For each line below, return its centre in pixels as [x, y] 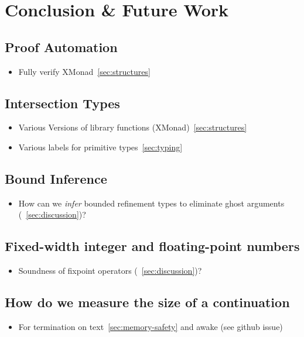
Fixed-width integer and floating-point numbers [152, 246]
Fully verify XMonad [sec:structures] [84, 71]
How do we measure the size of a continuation [147, 302]
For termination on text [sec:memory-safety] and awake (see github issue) [151, 326]
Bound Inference [56, 178]
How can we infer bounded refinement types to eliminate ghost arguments [151, 203]
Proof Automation [61, 47]
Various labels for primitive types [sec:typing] [100, 147]
